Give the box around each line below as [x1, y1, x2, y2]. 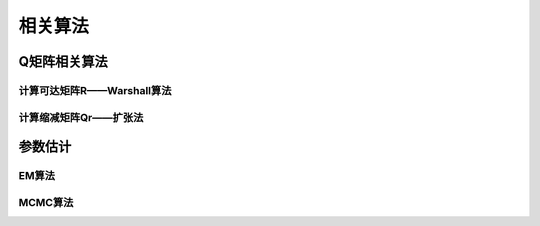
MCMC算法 [18, 195, 74, 209]
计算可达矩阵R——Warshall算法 [18, 83, 172, 97]
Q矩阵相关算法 [18, 53, 109, 70]
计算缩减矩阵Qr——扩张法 [18, 110, 144, 124]
